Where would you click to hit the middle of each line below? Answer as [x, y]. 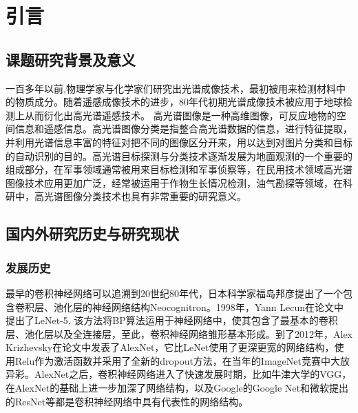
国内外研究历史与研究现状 [92, 233]
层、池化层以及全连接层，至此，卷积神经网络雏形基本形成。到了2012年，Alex [179, 333]
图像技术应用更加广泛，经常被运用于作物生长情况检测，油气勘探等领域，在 [174, 182]
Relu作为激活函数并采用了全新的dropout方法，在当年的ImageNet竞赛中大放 [182, 360]
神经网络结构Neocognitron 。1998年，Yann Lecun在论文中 [218, 306]
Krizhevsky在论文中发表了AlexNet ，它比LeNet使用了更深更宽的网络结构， [170, 347]
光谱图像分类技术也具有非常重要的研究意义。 [145, 196]
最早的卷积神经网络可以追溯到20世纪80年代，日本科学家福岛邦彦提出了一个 [174, 293]
